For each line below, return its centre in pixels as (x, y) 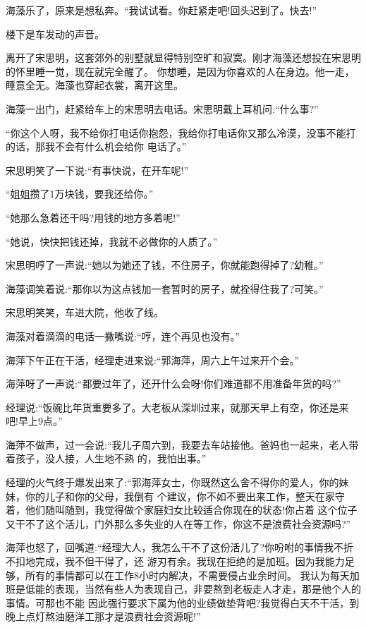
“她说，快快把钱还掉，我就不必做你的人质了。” (112, 241)
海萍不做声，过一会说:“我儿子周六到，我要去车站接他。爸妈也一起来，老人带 (182, 444)
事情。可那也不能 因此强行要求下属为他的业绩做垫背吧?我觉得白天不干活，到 (183, 602)
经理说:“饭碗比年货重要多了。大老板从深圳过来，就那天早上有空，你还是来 (177, 407)
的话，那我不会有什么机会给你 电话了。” (96, 146)
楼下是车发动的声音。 (55, 34)
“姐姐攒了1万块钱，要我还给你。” (80, 194)
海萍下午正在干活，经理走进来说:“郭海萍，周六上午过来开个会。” (153, 360)
